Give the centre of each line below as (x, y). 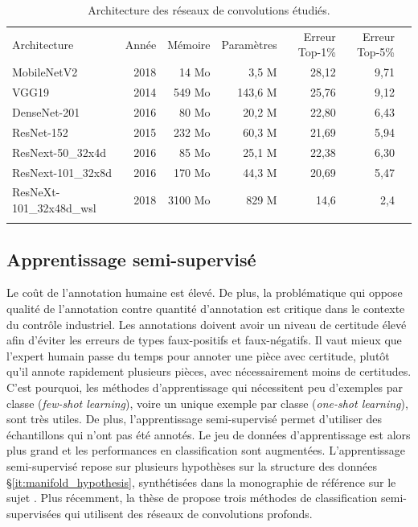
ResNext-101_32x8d (62, 172)
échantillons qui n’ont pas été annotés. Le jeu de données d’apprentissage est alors (209, 434)
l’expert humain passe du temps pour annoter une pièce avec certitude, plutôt (198, 355)
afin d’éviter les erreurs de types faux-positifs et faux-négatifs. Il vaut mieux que (204, 340)
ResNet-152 (40, 132)
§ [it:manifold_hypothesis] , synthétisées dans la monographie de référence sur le (201, 482)
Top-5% (375, 52)
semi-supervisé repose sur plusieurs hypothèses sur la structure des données (192, 466)
